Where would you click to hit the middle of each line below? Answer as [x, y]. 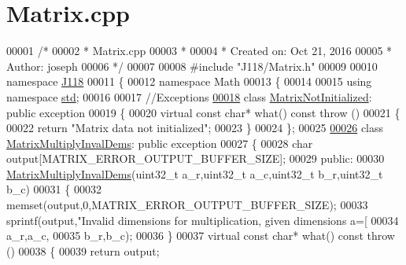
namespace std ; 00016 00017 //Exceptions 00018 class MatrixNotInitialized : [189, 96]
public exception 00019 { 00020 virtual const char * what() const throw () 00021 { [203, 112]
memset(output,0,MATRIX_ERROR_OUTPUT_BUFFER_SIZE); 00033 [187, 205]
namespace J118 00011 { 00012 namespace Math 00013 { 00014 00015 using [189, 81]
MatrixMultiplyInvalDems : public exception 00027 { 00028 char [160, 143]
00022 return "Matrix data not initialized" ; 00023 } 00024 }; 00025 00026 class [195, 128]
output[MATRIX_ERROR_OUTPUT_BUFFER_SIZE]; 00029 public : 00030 [196, 158]
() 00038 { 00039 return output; [83, 250]
